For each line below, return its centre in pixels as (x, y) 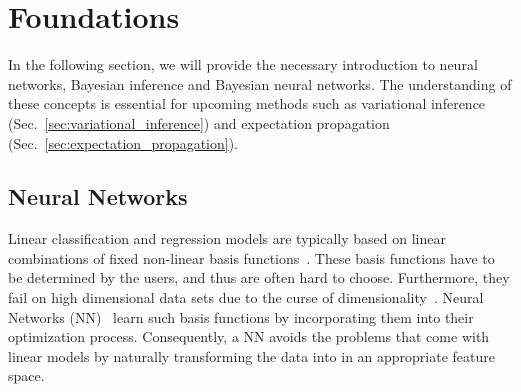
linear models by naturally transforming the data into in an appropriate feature (252, 355)
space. (26, 375)
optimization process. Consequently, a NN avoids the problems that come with (249, 336)
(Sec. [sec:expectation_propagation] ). (123, 142)
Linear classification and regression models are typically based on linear (227, 238)
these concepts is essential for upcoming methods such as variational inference (247, 103)
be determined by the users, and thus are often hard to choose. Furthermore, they (259, 277)
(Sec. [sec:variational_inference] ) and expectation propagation (199, 122)
